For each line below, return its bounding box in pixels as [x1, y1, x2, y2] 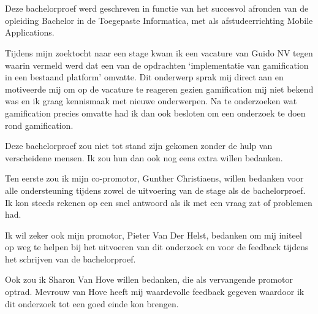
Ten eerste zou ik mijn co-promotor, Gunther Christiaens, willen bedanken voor [5, 172, 304, 185]
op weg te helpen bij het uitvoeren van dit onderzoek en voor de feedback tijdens [5, 240, 309, 253]
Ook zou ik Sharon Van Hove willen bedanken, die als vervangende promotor [5, 273, 293, 286]
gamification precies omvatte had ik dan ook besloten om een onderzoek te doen [5, 106, 306, 119]
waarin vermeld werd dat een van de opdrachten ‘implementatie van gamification [5, 58, 309, 71]
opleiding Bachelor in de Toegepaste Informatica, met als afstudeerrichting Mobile [5, 13, 313, 26]
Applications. [5, 26, 55, 39]
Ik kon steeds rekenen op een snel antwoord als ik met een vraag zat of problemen [5, 196, 312, 209]
